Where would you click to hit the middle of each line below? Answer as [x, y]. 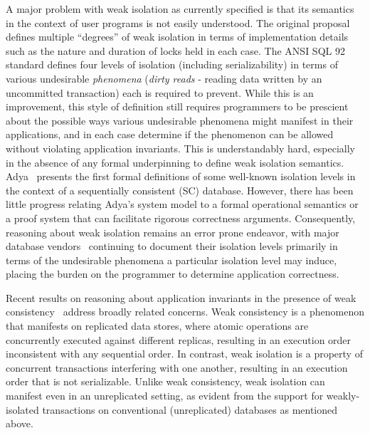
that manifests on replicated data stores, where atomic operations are [157, 326]
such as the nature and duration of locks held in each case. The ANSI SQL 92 [175, 50]
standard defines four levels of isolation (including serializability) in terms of [172, 64]
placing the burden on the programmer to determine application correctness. [173, 274]
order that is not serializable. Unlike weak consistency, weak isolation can [165, 381]
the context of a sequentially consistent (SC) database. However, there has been [180, 190]
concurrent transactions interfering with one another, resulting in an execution [177, 367]
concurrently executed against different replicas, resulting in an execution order [179, 339]
